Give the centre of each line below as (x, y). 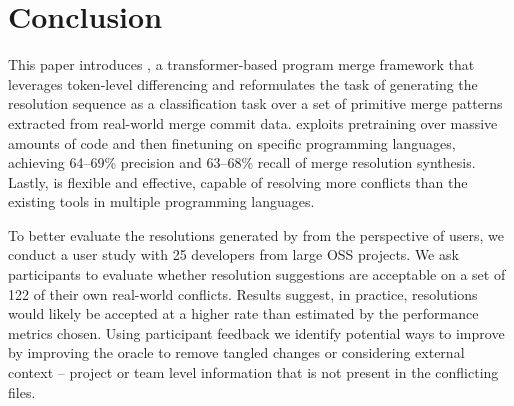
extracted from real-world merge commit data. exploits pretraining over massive (253, 122)
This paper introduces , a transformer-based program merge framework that (241, 64)
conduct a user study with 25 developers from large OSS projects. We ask (233, 254)
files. (22, 391)
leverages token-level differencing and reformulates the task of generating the (243, 83)
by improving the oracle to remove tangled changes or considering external (236, 352)
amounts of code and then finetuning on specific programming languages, (232, 142)
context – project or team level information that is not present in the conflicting (253, 372)
